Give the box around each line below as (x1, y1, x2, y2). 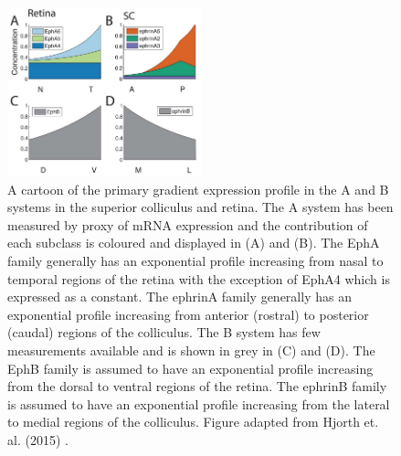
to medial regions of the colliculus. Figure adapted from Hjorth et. (7, 412, 379, 431)
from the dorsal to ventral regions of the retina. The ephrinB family (7, 376, 387, 396)
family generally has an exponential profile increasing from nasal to (7, 251, 384, 270)
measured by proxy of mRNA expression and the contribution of (7, 215, 368, 234)
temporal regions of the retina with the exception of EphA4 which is (7, 269, 390, 288)
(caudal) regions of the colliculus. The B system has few (7, 323, 321, 342)
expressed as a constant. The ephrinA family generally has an (7, 287, 352, 306)
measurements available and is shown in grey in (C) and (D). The (7, 341, 375, 360)
